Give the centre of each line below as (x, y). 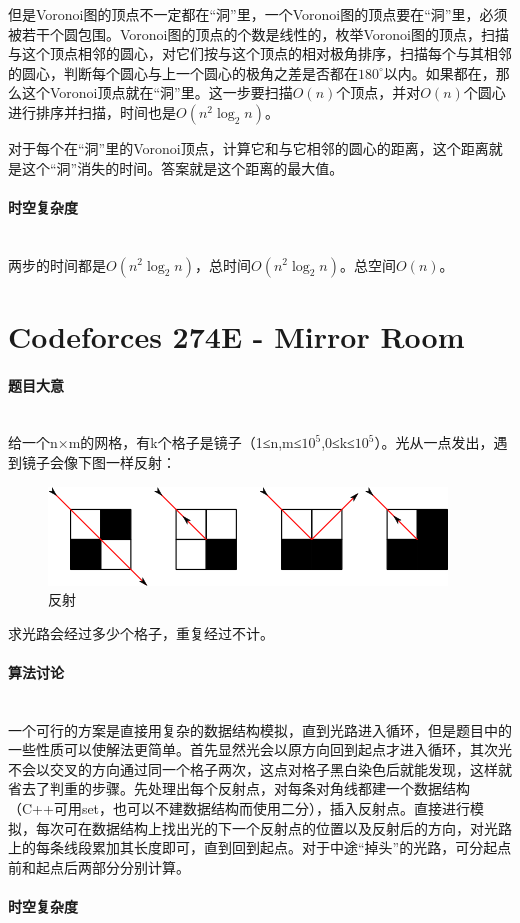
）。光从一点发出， (434, 442)
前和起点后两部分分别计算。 (99, 866)
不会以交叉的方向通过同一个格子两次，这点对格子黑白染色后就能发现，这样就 (260, 768)
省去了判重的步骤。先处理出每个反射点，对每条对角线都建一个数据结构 (239, 788)
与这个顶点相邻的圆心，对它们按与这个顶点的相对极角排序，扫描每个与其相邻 (260, 53)
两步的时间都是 (57, 264)
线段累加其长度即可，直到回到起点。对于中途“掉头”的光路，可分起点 (287, 847)
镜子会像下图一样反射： (98, 461)
